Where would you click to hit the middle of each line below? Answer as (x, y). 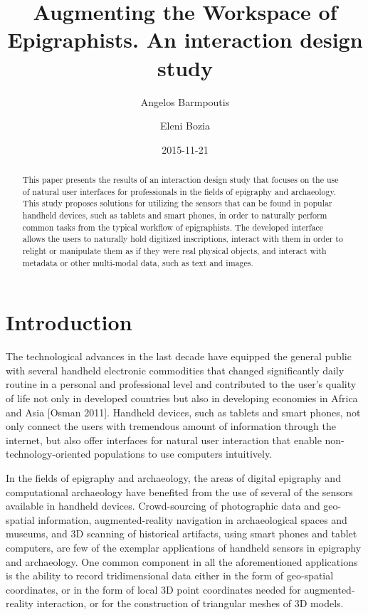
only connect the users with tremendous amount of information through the (171, 426)
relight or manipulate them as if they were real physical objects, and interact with (174, 251)
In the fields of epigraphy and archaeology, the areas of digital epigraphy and (173, 478)
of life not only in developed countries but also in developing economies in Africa (182, 398)
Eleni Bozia (185, 126)
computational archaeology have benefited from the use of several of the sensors (179, 492)
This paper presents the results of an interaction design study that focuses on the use (180, 180)
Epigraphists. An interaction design (185, 40)
